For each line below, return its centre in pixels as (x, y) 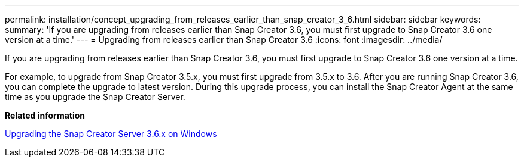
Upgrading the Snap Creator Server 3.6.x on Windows (111, 134)
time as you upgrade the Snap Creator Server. (95, 97)
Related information (45, 115)
